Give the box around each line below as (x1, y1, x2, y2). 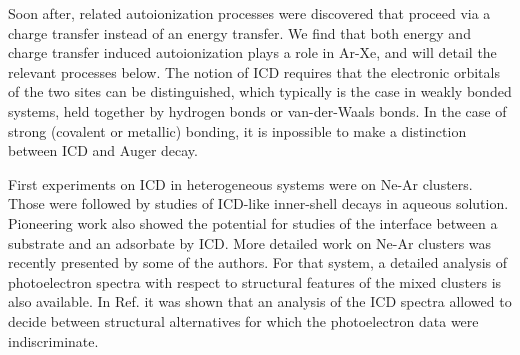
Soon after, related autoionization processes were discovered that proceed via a (8, 3, 491, 23)
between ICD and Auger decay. (8, 140, 198, 161)
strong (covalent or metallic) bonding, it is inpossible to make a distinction (8, 120, 467, 141)
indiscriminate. (8, 330, 99, 351)
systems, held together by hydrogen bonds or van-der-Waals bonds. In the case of (8, 100, 507, 121)
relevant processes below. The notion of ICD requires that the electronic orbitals (8, 61, 500, 82)
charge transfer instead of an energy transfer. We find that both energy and (8, 22, 471, 43)
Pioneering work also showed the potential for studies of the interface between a (8, 212, 498, 233)
